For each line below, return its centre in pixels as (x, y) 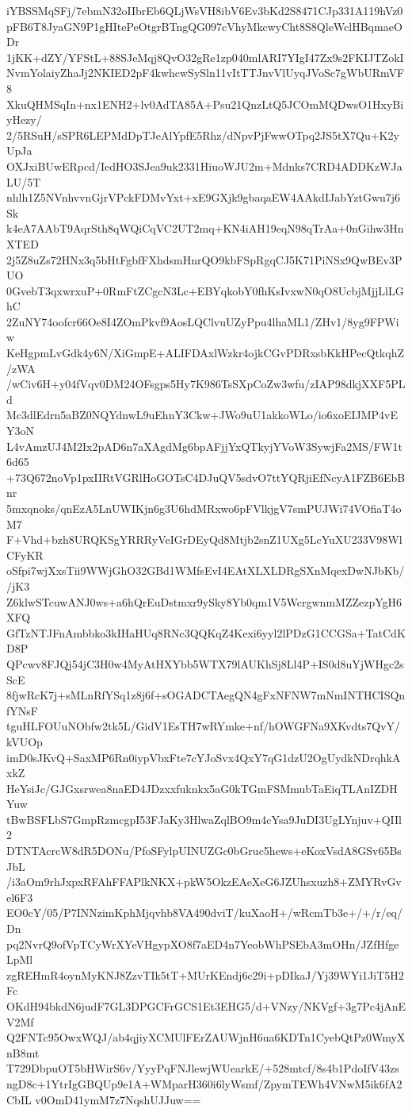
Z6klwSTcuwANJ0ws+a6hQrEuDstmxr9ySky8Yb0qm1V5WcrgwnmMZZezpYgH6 (204, 601)
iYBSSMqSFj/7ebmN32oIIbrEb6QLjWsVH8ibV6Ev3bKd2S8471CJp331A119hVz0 (205, 10)
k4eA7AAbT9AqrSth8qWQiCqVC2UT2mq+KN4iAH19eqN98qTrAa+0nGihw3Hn (205, 228)
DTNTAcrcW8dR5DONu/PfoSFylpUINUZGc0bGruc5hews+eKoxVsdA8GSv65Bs (204, 851)
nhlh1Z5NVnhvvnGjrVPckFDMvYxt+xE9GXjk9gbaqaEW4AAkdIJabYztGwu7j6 (204, 197)
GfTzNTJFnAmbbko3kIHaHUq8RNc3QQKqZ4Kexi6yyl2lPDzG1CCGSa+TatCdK (206, 632)
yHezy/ (24, 119)
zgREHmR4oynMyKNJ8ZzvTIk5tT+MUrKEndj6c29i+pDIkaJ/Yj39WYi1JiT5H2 (205, 974)
